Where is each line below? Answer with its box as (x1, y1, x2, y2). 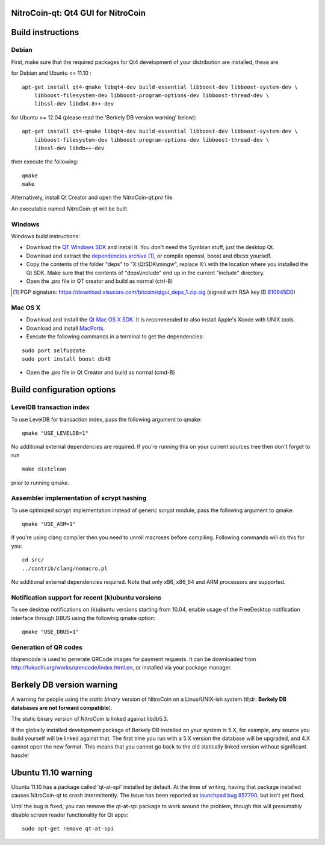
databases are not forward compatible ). (11, 704, 113, 711)
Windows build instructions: (11, 233, 81, 239)
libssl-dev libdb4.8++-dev (34, 100, 114, 107)
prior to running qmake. (11, 479, 70, 486)
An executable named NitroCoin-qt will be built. (11, 205, 129, 212)
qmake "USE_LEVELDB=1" (22, 429, 89, 437)
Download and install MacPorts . (26, 324, 105, 332)
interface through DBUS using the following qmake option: (11, 614, 156, 621)
